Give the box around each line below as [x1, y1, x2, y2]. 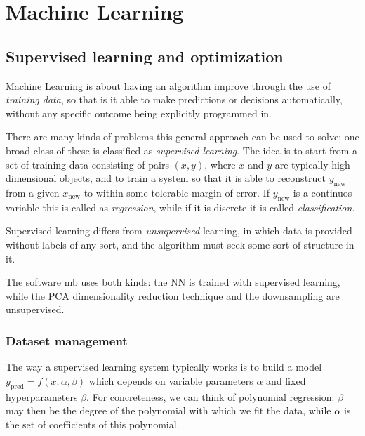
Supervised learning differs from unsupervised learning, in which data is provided [6, 223, 352, 238]
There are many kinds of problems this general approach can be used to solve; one [6, 129, 359, 144]
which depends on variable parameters [88, 373, 253, 388]
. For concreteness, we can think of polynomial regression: [86, 389, 335, 404]
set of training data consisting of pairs [6, 157, 169, 171]
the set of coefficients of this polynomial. [6, 416, 180, 431]
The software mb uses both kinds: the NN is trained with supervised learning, [6, 275, 340, 289]
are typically [274, 157, 328, 171]
